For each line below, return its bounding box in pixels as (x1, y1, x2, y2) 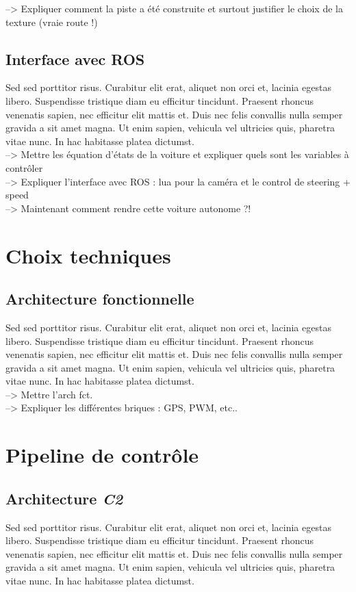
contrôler (5, 160, 43, 175)
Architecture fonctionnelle (5, 288, 194, 309)
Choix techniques (5, 241, 171, 269)
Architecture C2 (5, 487, 123, 509)
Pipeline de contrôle (5, 441, 199, 469)
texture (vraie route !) (5, 14, 98, 29)
